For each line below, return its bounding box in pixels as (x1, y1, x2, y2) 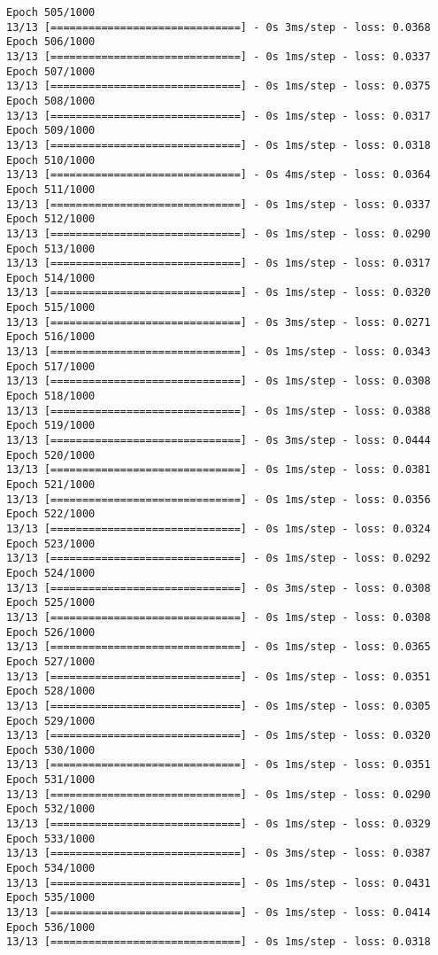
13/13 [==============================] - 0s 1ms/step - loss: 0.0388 (6, 404, 431, 417)
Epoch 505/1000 (6, 6, 96, 19)
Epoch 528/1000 (6, 685, 96, 698)
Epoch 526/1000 (6, 625, 96, 639)
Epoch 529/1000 (6, 714, 96, 727)
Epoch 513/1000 (6, 242, 96, 255)
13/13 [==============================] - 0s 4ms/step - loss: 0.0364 (6, 168, 431, 182)
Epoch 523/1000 (6, 537, 96, 550)
